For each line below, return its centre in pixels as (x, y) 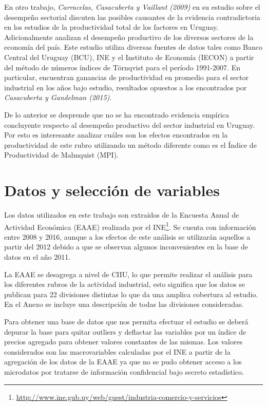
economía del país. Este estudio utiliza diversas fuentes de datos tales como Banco (133, 47)
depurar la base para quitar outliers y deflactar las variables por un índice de (125, 331)
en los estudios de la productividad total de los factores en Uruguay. (111, 27)
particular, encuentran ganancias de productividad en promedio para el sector (127, 77)
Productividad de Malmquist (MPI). (62, 155)
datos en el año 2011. (37, 257)
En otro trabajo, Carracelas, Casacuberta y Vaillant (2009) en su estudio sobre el (132, 7)
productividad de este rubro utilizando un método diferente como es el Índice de (130, 144)
